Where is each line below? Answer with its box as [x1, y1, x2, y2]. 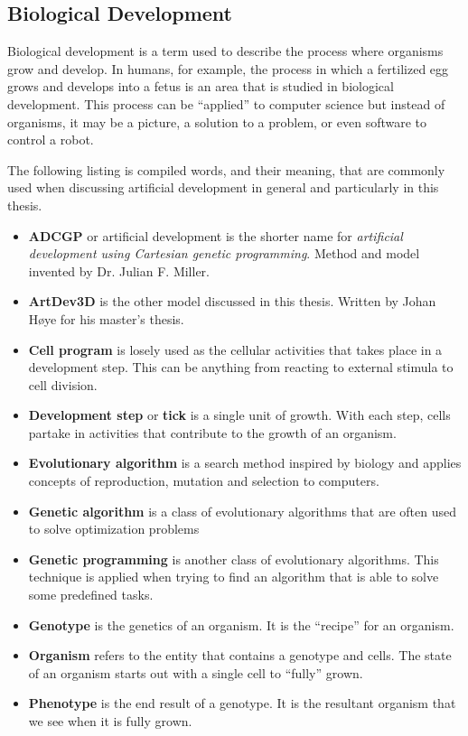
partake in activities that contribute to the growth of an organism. [28, 423, 397, 442]
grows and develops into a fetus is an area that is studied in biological [7, 77, 394, 96]
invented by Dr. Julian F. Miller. [28, 261, 210, 280]
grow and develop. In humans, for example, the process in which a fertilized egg [7, 59, 449, 78]
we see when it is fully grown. [28, 712, 192, 731]
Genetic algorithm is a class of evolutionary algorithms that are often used [28, 501, 456, 520]
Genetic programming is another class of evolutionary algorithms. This [28, 549, 439, 568]
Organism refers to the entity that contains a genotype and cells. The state [28, 646, 452, 665]
